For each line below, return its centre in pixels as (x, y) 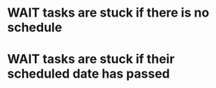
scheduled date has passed (88, 74)
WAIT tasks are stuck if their (91, 59)
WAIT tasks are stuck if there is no (108, 13)
